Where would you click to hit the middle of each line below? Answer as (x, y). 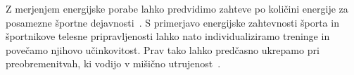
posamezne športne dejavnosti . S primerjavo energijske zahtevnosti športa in (172, 22)
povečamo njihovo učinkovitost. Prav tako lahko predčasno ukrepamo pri (163, 49)
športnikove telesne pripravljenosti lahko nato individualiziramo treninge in (168, 36)
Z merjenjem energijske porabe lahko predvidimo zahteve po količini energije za (177, 8)
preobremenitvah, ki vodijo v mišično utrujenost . (113, 63)
